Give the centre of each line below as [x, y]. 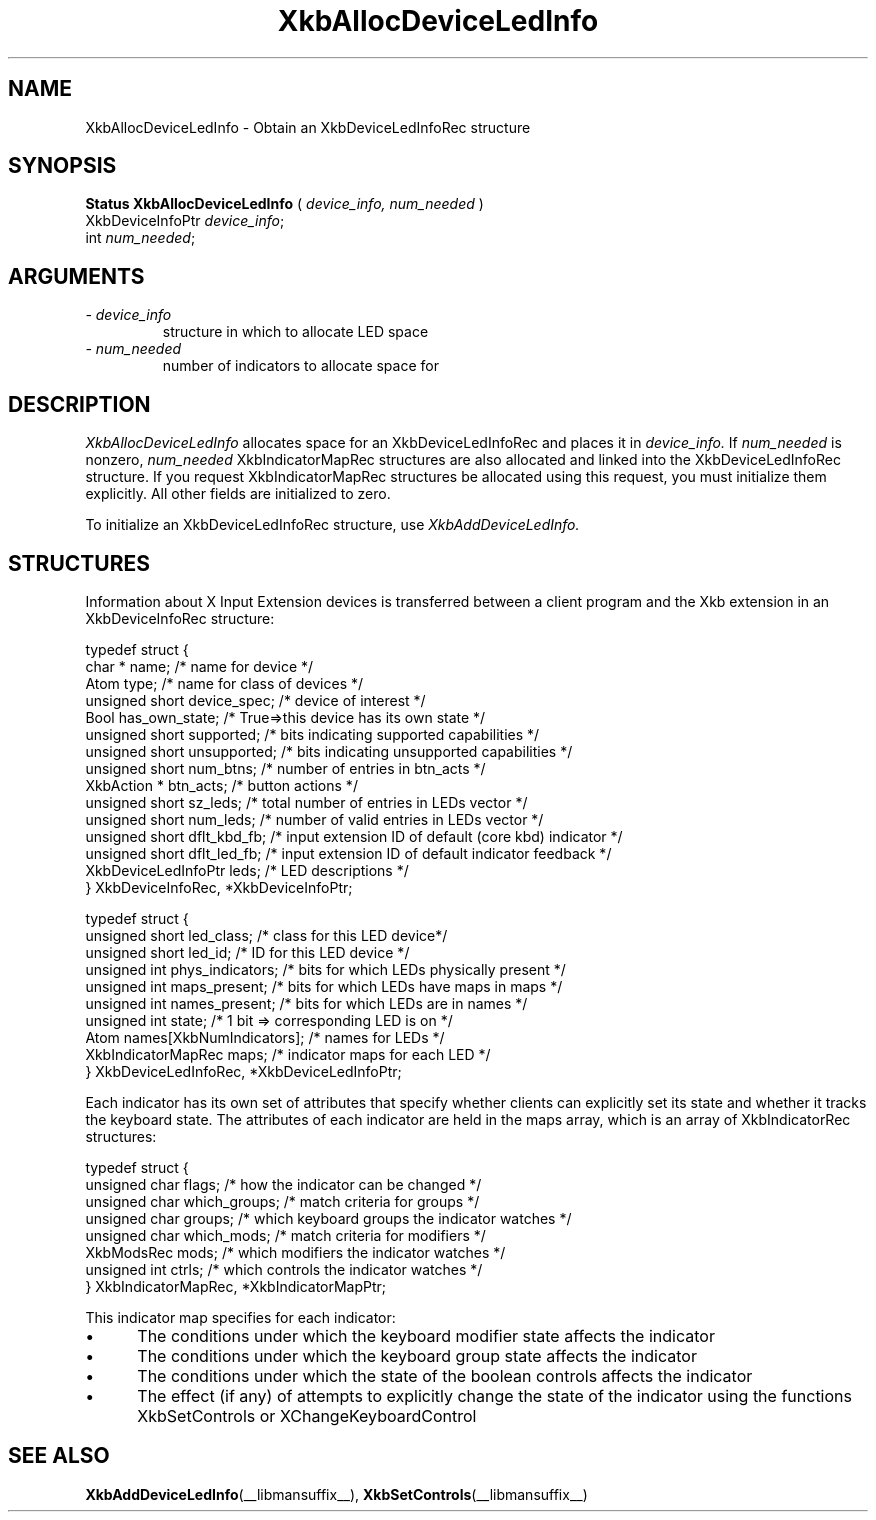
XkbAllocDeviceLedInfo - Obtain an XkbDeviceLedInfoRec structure [308, 127]
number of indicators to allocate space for [300, 366]
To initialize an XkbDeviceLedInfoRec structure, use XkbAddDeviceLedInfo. [332, 525]
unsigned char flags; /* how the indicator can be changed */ [283, 1184]
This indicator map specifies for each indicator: [240, 1317]
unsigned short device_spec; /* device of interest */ [255, 700]
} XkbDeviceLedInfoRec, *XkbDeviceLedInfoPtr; [243, 1071]
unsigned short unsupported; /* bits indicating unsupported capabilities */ [329, 751]
